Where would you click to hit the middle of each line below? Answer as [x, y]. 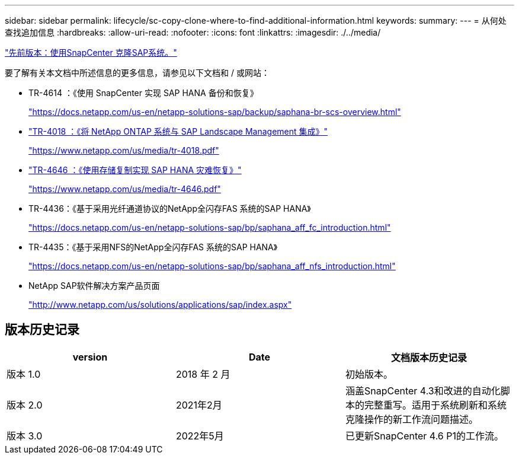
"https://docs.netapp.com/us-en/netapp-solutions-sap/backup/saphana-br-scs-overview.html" [215, 112]
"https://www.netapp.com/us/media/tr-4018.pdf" [124, 150]
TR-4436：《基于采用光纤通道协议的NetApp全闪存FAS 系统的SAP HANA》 [170, 208]
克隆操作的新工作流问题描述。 [411, 419]
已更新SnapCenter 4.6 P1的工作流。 [425, 436]
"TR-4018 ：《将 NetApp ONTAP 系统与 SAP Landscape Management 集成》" [178, 131]
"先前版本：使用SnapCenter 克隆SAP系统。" [91, 52]
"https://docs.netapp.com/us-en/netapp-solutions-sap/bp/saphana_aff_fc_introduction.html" [210, 227]
